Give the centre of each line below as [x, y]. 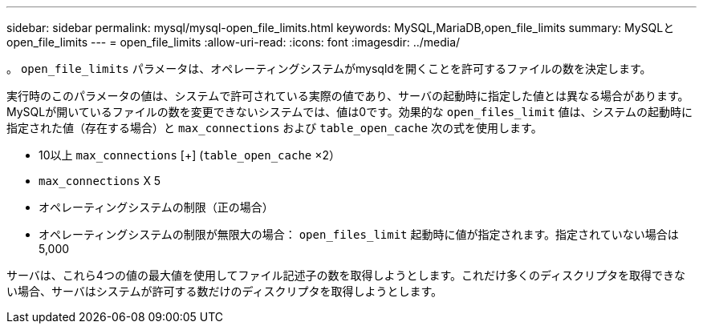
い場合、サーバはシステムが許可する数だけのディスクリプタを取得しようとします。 [225, 291]
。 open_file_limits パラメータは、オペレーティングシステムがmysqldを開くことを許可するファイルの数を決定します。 [329, 68]
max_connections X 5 [100, 181]
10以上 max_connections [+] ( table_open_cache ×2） [189, 155]
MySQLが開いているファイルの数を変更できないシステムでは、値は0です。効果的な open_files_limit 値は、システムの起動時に [350, 112]
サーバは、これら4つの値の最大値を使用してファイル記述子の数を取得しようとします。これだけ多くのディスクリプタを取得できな [346, 275]
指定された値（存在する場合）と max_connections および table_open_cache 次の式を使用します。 [274, 128]
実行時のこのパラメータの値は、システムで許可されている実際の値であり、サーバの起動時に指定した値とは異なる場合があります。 [348, 96]
